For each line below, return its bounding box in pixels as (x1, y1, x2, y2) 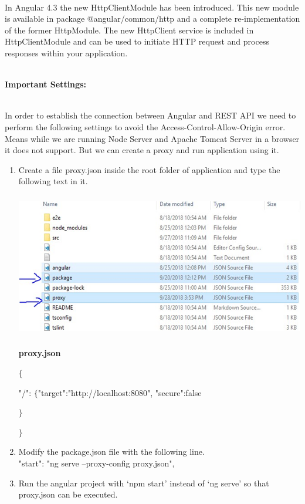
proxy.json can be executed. (18, 488, 118, 500)
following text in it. (18, 175, 88, 187)
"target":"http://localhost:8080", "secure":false (38, 386, 202, 398)
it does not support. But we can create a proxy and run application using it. (5, 144, 279, 156)
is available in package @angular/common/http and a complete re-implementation (5, 12, 300, 25)
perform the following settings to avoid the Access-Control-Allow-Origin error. (5, 120, 286, 133)
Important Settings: (5, 78, 86, 90)
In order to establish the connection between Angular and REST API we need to (5, 109, 296, 121)
